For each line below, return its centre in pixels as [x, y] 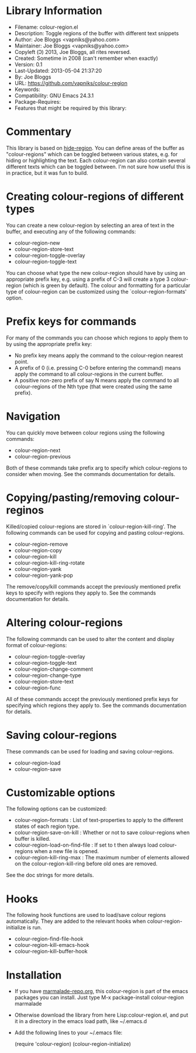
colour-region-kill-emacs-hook [52, 945]
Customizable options [61, 792]
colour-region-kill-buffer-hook [51, 952]
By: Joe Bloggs [33, 77]
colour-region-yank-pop [44, 575]
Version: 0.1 [28, 64]
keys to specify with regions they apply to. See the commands [81, 593]
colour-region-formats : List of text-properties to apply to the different [99, 820]
